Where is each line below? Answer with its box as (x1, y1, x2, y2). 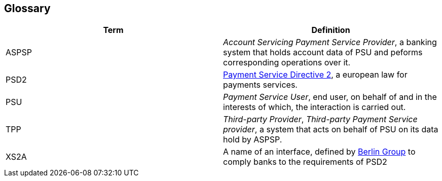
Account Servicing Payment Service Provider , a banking (223, 37, 437, 48)
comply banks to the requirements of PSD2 (223, 157, 387, 167)
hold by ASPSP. (223, 134, 282, 145)
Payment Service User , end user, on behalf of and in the (223, 92, 437, 102)
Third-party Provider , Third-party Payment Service (223, 114, 418, 125)
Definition (311, 25, 350, 35)
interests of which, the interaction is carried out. (223, 102, 406, 113)
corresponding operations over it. (223, 57, 351, 68)
